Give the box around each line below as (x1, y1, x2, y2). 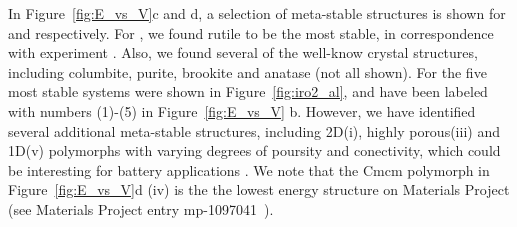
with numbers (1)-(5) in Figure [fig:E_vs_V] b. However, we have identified (8, 100, 476, 121)
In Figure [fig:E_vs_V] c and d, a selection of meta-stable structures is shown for (8, 3, 506, 23)
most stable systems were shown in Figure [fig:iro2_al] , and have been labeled (8, 81, 488, 102)
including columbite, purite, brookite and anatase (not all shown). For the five (8, 61, 487, 82)
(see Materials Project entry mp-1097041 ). (8, 198, 274, 219)
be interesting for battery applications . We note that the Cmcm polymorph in (8, 159, 490, 180)
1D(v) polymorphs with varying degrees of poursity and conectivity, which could (8, 140, 501, 161)
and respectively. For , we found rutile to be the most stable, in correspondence (8, 22, 494, 43)
